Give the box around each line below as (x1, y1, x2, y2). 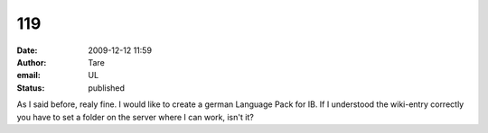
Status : (16, 82, 45, 93)
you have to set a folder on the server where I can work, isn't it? (16, 111, 255, 122)
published (88, 82, 126, 93)
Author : (16, 57, 47, 67)
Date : (16, 45, 38, 56)
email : (16, 70, 41, 81)
